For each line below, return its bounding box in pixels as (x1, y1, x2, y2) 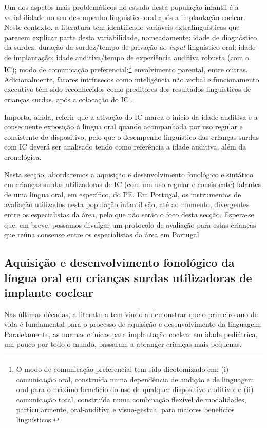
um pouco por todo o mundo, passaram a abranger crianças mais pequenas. (4, 339, 242, 349)
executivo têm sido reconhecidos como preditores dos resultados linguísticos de (4, 84, 251, 95)
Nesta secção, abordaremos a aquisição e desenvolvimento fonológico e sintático (4, 169, 254, 179)
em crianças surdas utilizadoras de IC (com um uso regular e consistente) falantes (4, 179, 261, 190)
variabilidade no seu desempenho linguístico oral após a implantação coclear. (4, 11, 245, 22)
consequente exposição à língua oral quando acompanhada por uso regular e (4, 121, 243, 132)
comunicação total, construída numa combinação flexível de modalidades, (16, 394, 246, 404)
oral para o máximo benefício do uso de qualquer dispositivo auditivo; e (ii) (16, 384, 254, 395)
